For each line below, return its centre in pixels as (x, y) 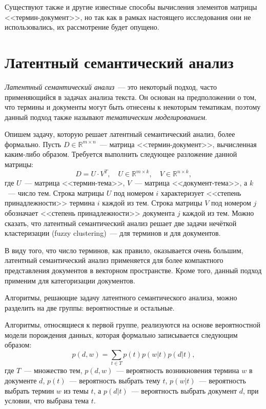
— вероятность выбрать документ (184, 390)
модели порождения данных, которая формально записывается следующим (121, 334)
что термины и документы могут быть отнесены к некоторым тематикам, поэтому (133, 107)
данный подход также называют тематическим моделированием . (106, 117)
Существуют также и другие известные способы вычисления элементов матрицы (131, 7)
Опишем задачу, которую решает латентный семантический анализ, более (120, 134)
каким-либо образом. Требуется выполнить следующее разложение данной (121, 154)
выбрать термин (29, 390)
